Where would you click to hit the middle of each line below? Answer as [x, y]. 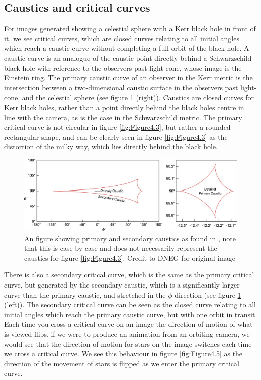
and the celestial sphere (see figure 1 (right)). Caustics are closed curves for [138, 97]
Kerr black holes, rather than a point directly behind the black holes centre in [124, 107]
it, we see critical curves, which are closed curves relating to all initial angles [122, 38]
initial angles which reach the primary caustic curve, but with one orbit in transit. [131, 314]
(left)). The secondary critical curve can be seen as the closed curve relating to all [130, 304]
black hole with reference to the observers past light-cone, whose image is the [123, 68]
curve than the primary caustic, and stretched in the [85, 294]
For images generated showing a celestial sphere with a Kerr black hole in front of [130, 28]
